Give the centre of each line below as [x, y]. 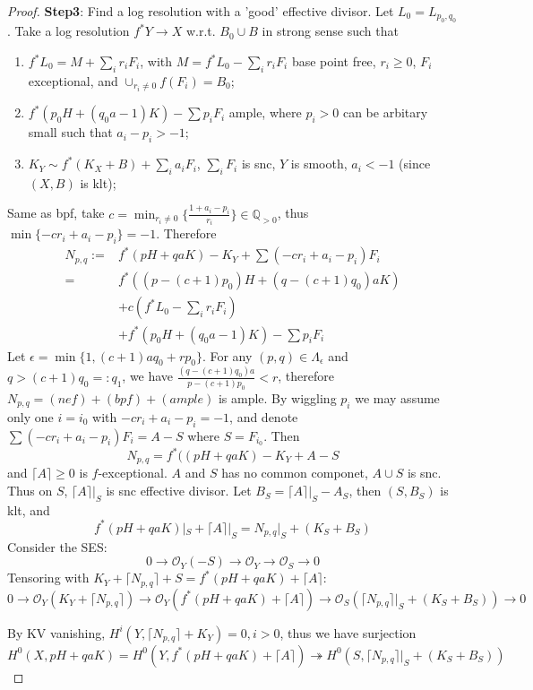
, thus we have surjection [348, 632]
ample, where [265, 112]
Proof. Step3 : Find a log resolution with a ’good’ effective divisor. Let [201, 11]
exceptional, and [73, 80]
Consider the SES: [57, 546]
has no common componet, [295, 473]
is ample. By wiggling [277, 397]
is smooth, [319, 164]
